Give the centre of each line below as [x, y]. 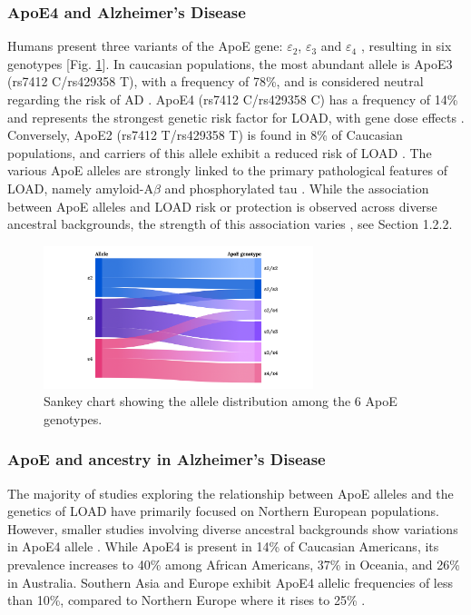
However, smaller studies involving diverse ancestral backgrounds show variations [233, 528]
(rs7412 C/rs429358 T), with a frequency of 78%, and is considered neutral [216, 81]
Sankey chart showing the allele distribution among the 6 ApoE [221, 401]
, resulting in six [406, 46]
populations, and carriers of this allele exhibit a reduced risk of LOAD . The [220, 152]
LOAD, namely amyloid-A [80, 188]
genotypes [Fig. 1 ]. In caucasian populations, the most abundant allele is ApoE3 [230, 63]
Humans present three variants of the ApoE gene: [145, 46]
